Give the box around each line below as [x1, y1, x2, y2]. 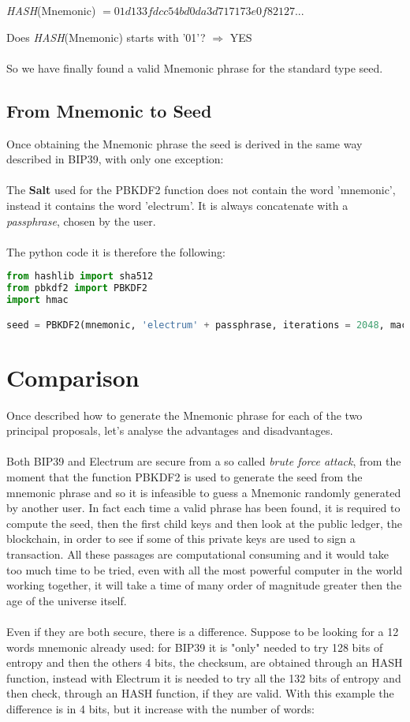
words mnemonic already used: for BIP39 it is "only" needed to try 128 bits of [6, 638, 383, 655]
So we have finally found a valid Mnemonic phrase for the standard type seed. [6, 59, 383, 76]
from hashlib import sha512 [6, 271, 154, 282]
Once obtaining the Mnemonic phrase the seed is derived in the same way [6, 135, 363, 152]
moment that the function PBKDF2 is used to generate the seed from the [6, 468, 363, 484]
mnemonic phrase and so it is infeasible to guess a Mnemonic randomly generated [6, 484, 401, 500]
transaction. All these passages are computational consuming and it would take [6, 545, 389, 562]
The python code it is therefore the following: [6, 243, 225, 260]
